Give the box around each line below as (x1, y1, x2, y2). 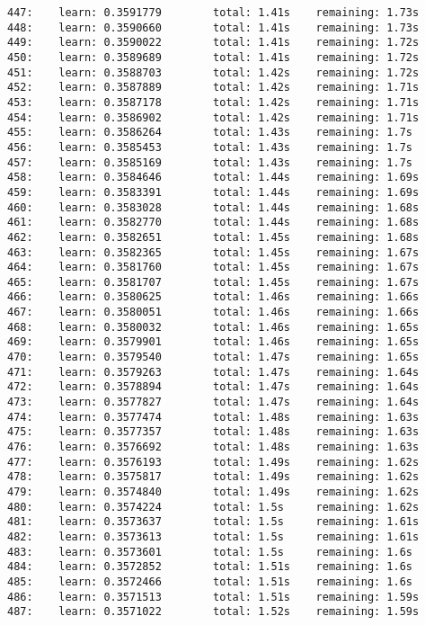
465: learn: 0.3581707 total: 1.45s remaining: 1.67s (7, 275, 420, 289)
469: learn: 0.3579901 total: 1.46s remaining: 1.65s (7, 335, 420, 349)
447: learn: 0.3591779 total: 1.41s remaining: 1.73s (7, 6, 420, 19)
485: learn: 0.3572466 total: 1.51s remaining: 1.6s (7, 575, 413, 588)
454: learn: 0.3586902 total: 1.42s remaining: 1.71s (7, 111, 420, 124)
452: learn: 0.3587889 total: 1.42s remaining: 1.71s (7, 81, 420, 94)
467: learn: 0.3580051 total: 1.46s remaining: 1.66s (7, 306, 420, 319)
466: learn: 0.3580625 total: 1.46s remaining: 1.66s (7, 290, 420, 304)
